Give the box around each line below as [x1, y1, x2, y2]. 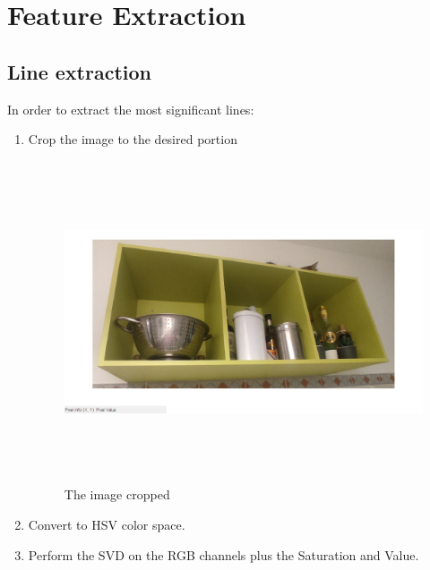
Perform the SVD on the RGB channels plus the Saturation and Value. [28, 545, 419, 564]
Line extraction [7, 57, 151, 85]
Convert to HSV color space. [28, 515, 185, 533]
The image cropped [64, 485, 170, 504]
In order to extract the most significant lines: [7, 99, 254, 118]
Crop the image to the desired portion [28, 130, 237, 149]
